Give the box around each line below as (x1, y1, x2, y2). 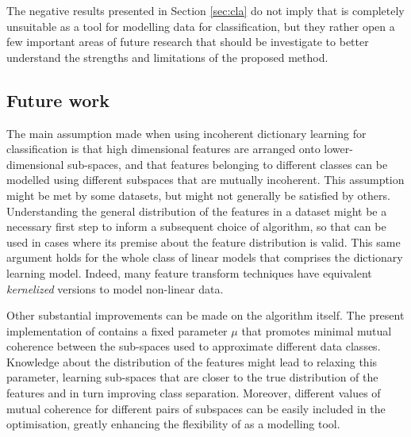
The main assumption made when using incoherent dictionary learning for (6, 125, 367, 141)
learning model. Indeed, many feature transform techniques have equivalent (6, 264, 372, 281)
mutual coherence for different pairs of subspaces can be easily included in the (6, 400, 386, 416)
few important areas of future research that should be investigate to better (6, 33, 369, 50)
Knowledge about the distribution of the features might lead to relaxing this (6, 353, 378, 370)
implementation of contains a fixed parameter (6, 322, 228, 339)
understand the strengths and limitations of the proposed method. (6, 48, 328, 65)
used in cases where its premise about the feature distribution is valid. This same (6, 233, 401, 250)
